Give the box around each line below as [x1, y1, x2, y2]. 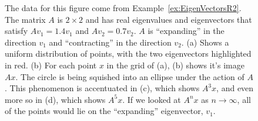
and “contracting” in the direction [49, 36, 172, 48]
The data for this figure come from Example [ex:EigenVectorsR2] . [5, 2, 242, 13]
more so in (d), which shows [5, 93, 106, 105]
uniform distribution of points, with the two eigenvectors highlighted [5, 47, 252, 60]
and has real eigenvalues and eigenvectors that [85, 13, 252, 25]
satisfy [5, 25, 28, 37]
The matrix [5, 13, 46, 25]
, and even [216, 82, 254, 94]
